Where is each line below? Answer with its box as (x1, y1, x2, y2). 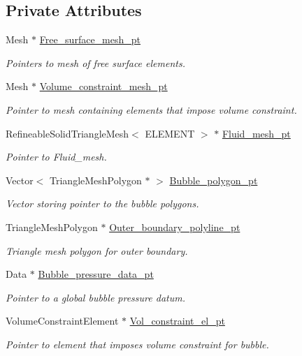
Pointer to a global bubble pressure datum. (6, 290, 185, 304)
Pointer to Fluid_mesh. (6, 149, 107, 164)
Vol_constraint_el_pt (129, 313, 225, 328)
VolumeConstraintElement (6, 313, 119, 328)
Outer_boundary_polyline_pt (109, 219, 240, 234)
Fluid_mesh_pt (222, 126, 291, 140)
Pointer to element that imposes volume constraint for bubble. (6, 336, 269, 351)
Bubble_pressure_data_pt (38, 267, 154, 281)
